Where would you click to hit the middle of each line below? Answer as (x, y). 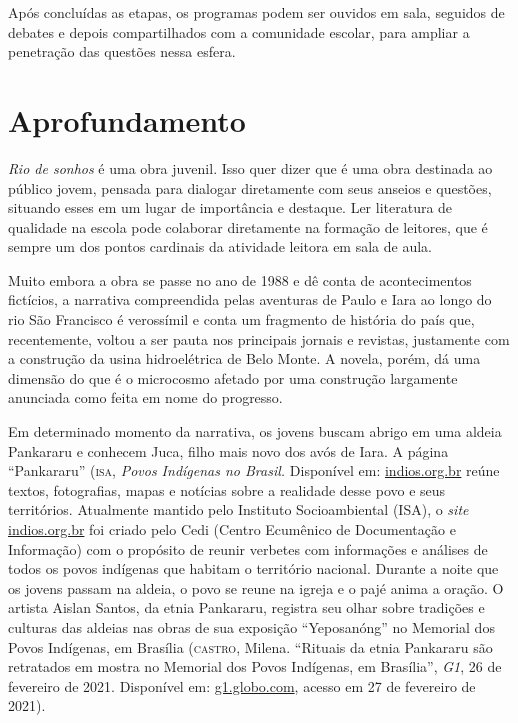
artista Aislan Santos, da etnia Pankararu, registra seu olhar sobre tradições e (246, 607)
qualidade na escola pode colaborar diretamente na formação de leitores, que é (248, 226)
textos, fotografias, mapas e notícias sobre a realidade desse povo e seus (227, 489)
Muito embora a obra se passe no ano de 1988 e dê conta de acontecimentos (240, 279)
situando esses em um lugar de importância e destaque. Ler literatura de (230, 207)
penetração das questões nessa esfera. (122, 51)
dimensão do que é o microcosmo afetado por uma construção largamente (233, 377)
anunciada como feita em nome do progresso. (145, 397)
